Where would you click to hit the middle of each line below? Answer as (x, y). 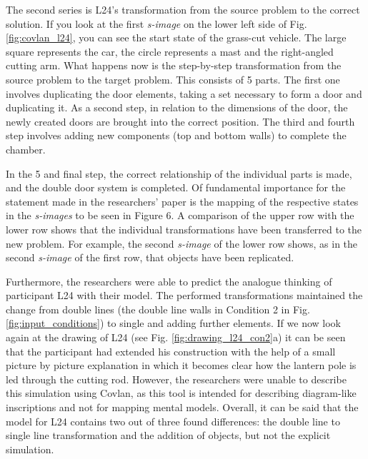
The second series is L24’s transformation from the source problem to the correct (183, 9)
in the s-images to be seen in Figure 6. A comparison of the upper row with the (180, 215)
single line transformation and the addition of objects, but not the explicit (168, 435)
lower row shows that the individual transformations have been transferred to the (184, 229)
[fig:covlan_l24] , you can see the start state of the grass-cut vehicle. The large (176, 37)
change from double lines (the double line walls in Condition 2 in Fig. (158, 309)
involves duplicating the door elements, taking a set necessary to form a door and (184, 93)
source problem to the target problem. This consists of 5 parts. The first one (173, 79)
